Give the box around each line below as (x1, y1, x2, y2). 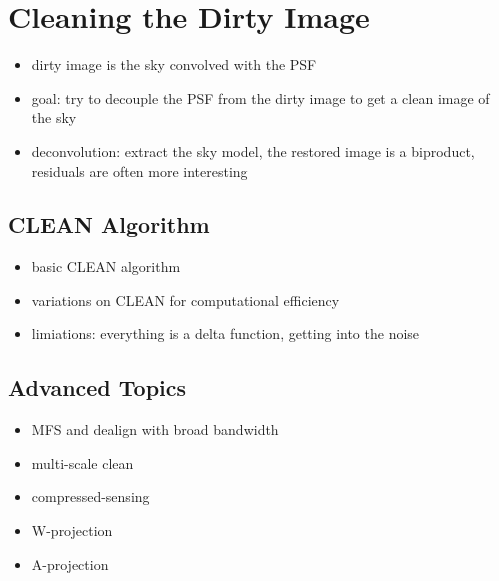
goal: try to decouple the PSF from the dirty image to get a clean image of (31, 87, 490, 108)
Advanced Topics (8, 372, 187, 403)
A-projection (31, 553, 109, 574)
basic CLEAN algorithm (31, 256, 181, 277)
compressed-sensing (31, 486, 150, 507)
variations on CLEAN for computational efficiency (31, 289, 340, 310)
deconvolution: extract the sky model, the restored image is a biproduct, (31, 140, 475, 161)
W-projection (31, 520, 113, 541)
